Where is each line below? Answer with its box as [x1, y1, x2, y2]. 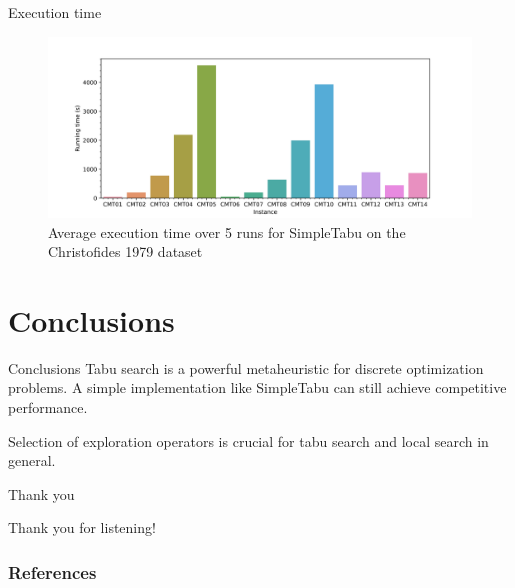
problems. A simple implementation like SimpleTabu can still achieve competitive [8, 377, 507, 398]
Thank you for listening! [8, 517, 156, 538]
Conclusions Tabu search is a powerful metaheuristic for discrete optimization [8, 357, 484, 378]
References [8, 559, 97, 584]
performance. [8, 397, 88, 418]
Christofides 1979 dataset [48, 241, 203, 262]
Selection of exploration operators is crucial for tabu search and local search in [8, 430, 489, 451]
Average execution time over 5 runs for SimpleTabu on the [48, 221, 406, 242]
